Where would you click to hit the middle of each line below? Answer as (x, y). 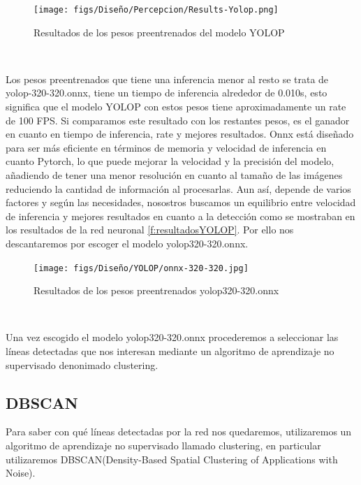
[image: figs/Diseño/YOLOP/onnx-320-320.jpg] (141, 268)
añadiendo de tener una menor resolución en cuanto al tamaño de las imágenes (174, 175)
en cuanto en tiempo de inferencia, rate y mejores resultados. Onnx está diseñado (180, 134)
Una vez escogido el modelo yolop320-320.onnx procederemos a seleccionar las (172, 337)
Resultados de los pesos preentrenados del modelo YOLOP (159, 32)
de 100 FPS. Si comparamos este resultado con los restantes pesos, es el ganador (178, 120)
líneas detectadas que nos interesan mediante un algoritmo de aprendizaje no (170, 351)
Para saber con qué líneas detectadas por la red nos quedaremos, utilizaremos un (179, 432)
